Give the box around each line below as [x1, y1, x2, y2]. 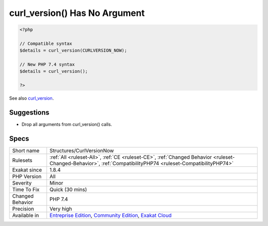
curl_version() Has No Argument [9, 7, 145, 18]
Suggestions [9, 109, 50, 117]
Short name [12, 147, 40, 154]
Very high [50, 206, 72, 213]
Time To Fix [12, 186, 40, 193]
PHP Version [12, 173, 42, 180]
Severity [12, 180, 32, 187]
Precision [12, 206, 34, 213]
